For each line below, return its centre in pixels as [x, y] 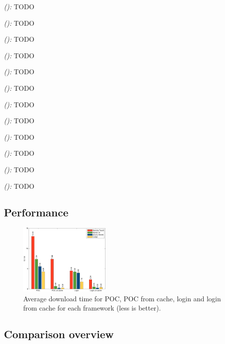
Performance [36, 212]
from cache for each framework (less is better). [92, 308]
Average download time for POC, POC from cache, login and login [122, 298]
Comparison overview [59, 334]
